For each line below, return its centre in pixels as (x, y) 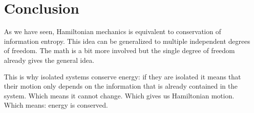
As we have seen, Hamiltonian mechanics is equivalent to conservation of (113, 31)
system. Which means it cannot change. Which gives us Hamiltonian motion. (119, 95)
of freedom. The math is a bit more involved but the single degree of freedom (119, 50)
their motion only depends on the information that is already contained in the (121, 86)
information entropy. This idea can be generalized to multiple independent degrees (127, 41)
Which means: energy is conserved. (56, 105)
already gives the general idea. (49, 60)
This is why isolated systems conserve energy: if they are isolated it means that (123, 76)
